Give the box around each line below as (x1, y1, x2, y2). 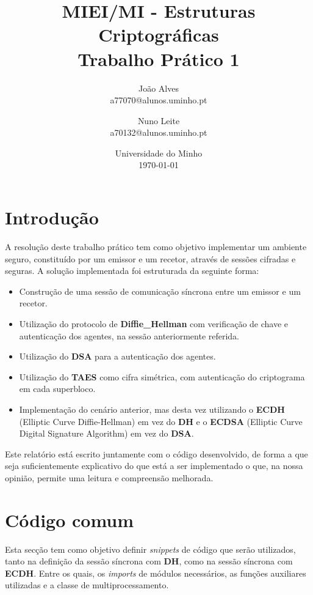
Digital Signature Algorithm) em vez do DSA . (19, 427, 194, 440)
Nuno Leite (137, 114, 180, 127)
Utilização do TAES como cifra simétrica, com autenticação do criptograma (19, 370, 305, 383)
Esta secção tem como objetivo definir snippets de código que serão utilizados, (5, 542, 296, 555)
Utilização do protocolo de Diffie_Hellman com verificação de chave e (19, 317, 289, 330)
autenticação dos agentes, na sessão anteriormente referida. (19, 329, 240, 342)
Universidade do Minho (115, 146, 203, 159)
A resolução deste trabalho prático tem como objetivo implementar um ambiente (5, 240, 307, 253)
